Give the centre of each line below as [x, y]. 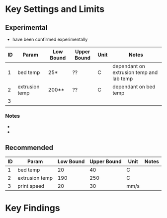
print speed [31, 186]
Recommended [29, 147]
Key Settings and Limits [55, 9]
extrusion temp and [135, 72]
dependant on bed [134, 87]
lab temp [123, 79]
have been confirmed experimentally [50, 39]
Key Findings [33, 208]
